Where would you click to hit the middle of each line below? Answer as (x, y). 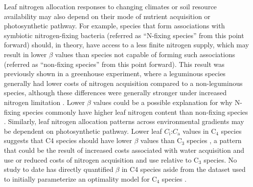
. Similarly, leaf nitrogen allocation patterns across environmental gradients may (124, 121)
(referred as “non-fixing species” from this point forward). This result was (114, 64)
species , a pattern (214, 140)
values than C (161, 140)
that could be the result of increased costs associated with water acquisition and (124, 150)
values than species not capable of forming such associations (145, 54)
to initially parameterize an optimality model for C (80, 178)
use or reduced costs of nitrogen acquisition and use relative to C (101, 159)
